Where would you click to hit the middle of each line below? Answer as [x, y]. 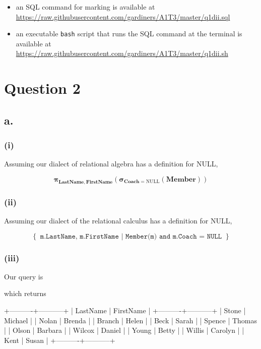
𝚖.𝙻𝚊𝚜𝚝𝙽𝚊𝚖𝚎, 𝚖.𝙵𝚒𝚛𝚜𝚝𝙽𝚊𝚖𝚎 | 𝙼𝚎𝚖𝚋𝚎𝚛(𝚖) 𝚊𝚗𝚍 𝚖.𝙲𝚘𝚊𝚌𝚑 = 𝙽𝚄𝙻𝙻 [131, 236]
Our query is [24, 276]
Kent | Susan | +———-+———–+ [60, 340]
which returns [25, 293]
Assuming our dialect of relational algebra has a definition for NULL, [111, 164]
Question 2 [42, 88]
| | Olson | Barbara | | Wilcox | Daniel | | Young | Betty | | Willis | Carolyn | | [124, 330]
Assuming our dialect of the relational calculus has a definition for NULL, [118, 221]
